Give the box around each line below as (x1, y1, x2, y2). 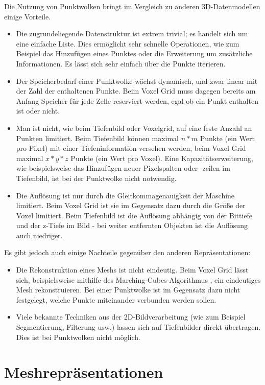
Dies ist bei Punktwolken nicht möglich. (16, 331, 141, 342)
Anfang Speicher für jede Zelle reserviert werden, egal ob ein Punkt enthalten (16, 95, 258, 106)
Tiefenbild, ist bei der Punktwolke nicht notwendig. (16, 172, 177, 183)
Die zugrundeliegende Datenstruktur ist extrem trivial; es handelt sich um (16, 28, 248, 39)
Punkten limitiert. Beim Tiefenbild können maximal (16, 132, 179, 143)
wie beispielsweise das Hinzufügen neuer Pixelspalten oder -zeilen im (16, 163, 230, 173)
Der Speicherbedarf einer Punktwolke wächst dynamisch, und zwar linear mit (16, 75, 258, 86)
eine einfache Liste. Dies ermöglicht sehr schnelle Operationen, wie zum (16, 38, 239, 49)
